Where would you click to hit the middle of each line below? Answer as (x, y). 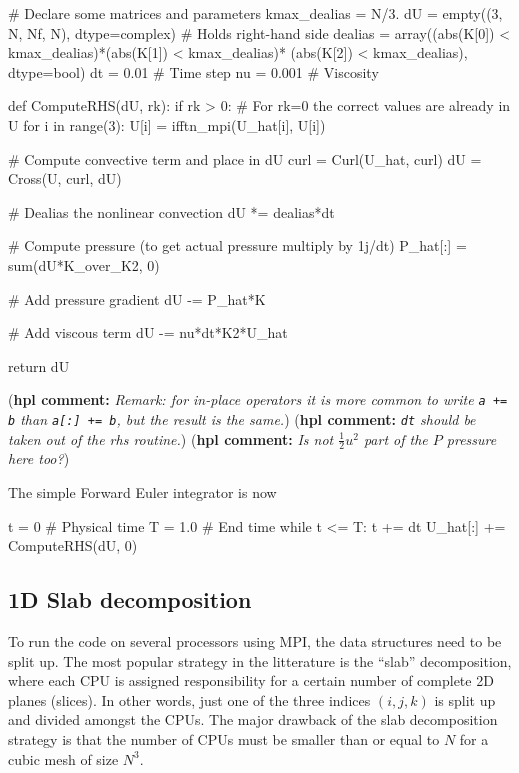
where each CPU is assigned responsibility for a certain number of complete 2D (251, 680)
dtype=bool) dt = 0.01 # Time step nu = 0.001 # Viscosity (193, 71)
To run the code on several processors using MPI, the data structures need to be (255, 641)
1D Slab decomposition (130, 599)
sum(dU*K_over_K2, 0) (84, 264)
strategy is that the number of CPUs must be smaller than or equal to (224, 739)
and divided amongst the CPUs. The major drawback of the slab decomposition (253, 719)
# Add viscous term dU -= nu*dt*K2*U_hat (148, 332)
